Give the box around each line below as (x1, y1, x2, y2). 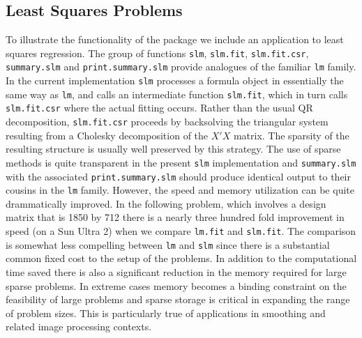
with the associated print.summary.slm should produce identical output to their (6, 169, 351, 183)
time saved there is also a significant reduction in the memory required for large (6, 264, 347, 279)
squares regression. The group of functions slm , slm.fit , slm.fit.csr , (6, 45, 309, 60)
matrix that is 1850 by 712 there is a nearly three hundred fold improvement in (6, 210, 345, 224)
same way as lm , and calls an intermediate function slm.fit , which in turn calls (6, 86, 348, 101)
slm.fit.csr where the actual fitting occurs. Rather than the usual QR (6, 100, 313, 115)
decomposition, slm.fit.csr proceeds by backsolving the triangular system (6, 114, 329, 129)
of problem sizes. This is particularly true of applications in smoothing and (6, 305, 326, 320)
